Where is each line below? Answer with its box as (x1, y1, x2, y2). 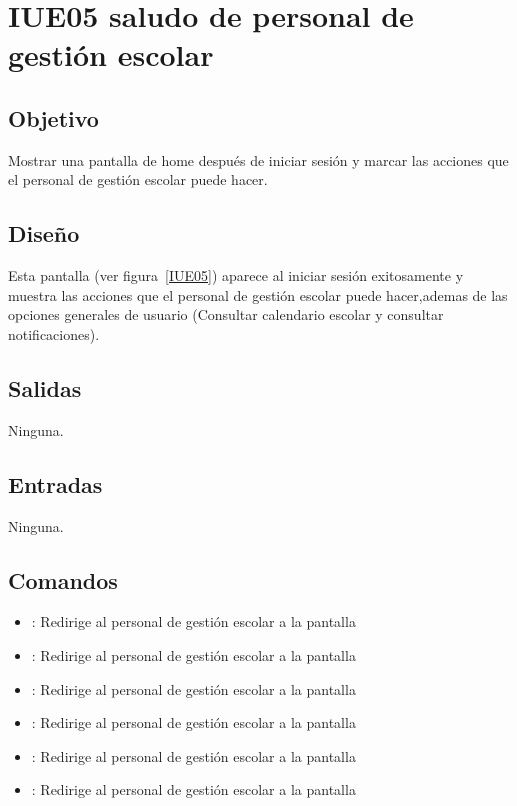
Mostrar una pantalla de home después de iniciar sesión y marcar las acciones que (8, 149, 509, 170)
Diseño (8, 218, 80, 249)
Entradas (8, 468, 103, 499)
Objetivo (8, 102, 99, 133)
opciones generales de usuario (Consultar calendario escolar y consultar (8, 304, 444, 325)
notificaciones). (8, 323, 100, 344)
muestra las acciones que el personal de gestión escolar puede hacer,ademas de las (8, 284, 508, 305)
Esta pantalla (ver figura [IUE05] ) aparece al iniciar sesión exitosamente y (8, 265, 464, 286)
